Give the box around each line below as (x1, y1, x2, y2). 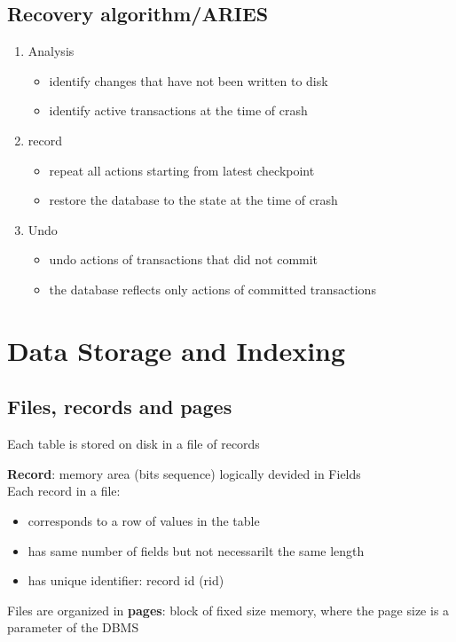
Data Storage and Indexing (7, 332, 346, 368)
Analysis (28, 42, 75, 60)
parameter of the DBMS (7, 618, 139, 637)
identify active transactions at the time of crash (49, 101, 308, 120)
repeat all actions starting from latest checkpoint (49, 160, 315, 179)
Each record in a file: (7, 481, 121, 500)
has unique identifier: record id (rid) (28, 571, 224, 590)
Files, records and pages (7, 393, 232, 420)
